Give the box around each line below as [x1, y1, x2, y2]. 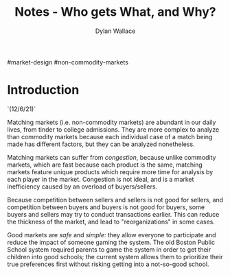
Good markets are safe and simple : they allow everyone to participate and [7, 230, 216, 239]
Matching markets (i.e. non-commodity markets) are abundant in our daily [7, 118, 216, 126]
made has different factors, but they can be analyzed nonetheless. [7, 140, 195, 148]
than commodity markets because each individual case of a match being [7, 132, 213, 141]
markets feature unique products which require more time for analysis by [7, 167, 214, 176]
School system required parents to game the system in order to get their [7, 245, 211, 254]
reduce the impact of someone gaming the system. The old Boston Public [7, 238, 215, 246]
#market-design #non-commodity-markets [7, 58, 129, 66]
